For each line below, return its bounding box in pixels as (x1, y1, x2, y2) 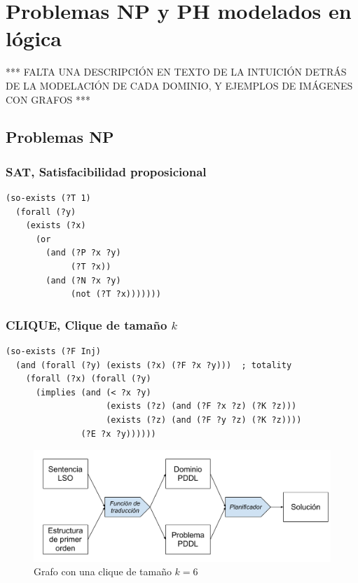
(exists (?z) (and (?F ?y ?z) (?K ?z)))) (106, 415, 302, 426)
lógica (6, 24, 62, 52)
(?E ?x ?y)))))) (81, 428, 156, 439)
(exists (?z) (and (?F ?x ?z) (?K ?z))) (106, 401, 297, 412)
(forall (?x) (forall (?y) (25, 374, 151, 384)
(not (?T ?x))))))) (71, 289, 161, 300)
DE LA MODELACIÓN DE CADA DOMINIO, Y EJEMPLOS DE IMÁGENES (6, 78, 353, 92)
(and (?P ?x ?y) (46, 248, 121, 258)
